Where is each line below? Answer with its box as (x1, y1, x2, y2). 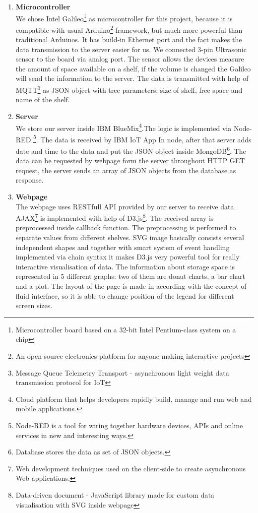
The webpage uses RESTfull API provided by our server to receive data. (15, 201, 236, 211)
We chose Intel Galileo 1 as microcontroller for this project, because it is (15, 11, 233, 23)
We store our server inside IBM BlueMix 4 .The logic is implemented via (15, 121, 232, 133)
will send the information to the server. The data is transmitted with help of (15, 73, 249, 83)
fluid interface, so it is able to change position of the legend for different (15, 290, 234, 301)
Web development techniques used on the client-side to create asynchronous (15, 463, 246, 473)
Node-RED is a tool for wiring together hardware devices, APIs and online (15, 420, 243, 430)
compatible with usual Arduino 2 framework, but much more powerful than (15, 23, 243, 35)
